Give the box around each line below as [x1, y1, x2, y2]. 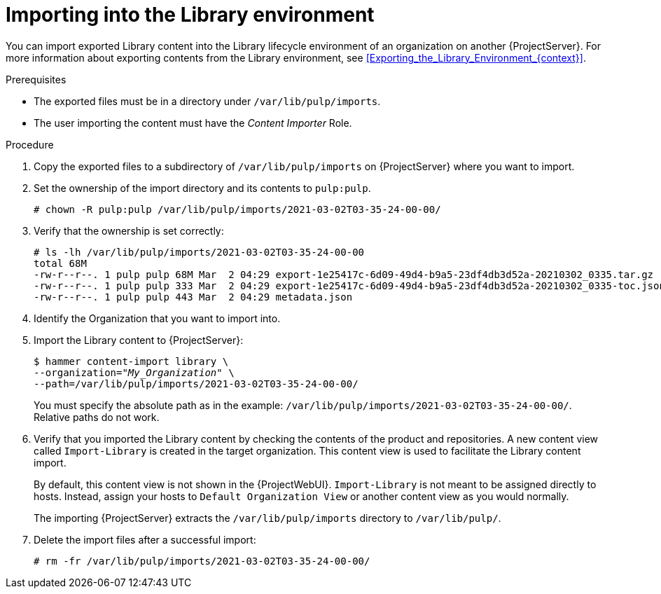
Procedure [6, 138, 54, 151]
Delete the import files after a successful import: [34, 533, 256, 546]
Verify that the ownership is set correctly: [34, 224, 224, 237]
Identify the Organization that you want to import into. [34, 312, 281, 324]
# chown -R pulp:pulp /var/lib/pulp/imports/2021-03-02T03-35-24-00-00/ [34, 203, 441, 215]
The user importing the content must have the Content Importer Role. [34, 116, 352, 129]
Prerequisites [6, 73, 67, 85]
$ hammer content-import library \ [34, 355, 229, 367]
